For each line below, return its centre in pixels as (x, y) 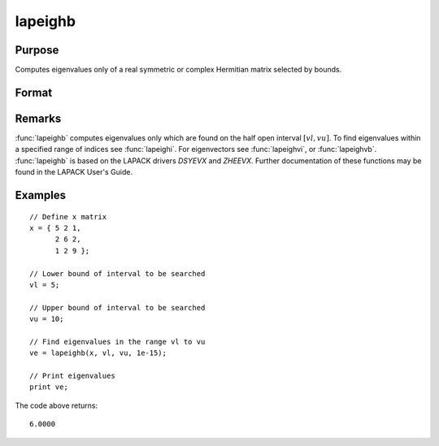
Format (34, 92)
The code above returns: (56, 405)
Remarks (38, 118)
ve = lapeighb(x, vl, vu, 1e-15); (98, 353)
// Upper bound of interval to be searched (117, 307)
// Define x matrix (68, 217)
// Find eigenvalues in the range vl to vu (117, 342)
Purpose (37, 50)
